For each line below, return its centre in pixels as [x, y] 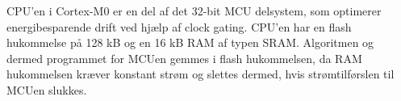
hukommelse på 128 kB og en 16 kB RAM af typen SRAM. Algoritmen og [190, 42]
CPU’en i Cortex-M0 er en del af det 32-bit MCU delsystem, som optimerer [194, 11]
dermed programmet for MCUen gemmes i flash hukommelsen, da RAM [184, 58]
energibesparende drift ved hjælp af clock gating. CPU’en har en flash [179, 26]
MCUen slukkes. [47, 89]
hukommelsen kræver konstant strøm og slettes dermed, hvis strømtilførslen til [200, 74]
